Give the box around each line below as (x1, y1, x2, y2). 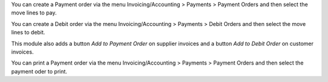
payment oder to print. (11, 68, 67, 75)
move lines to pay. (11, 9, 57, 16)
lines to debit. (11, 29, 46, 36)
